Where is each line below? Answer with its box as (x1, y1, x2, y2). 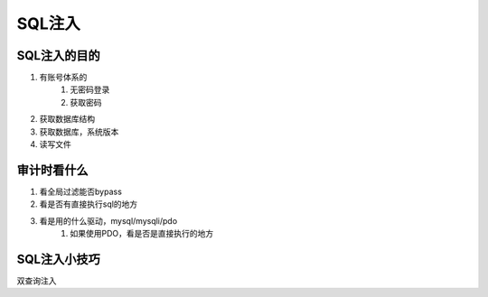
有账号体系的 (39, 72, 88, 83)
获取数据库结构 (39, 114, 95, 125)
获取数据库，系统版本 (39, 126, 119, 137)
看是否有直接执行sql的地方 (39, 199, 138, 209)
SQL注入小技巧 (16, 251, 100, 266)
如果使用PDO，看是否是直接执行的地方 (70, 228, 214, 239)
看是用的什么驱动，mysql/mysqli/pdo (39, 215, 178, 226)
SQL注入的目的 (16, 48, 100, 63)
